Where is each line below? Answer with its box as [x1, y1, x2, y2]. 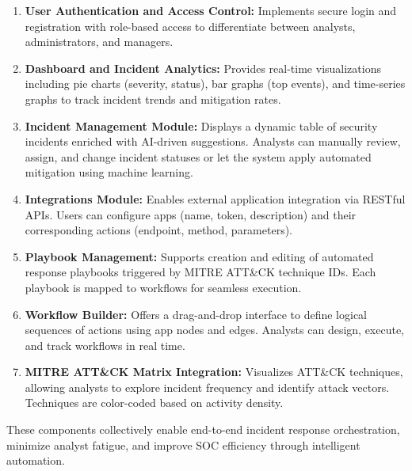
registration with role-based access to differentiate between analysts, [25, 17, 356, 34]
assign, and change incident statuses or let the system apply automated [25, 148, 372, 165]
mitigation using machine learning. [25, 164, 193, 180]
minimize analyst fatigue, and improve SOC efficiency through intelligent [6, 436, 360, 453]
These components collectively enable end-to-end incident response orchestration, [6, 421, 400, 438]
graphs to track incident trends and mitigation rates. [25, 90, 281, 107]
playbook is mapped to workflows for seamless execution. [25, 279, 302, 295]
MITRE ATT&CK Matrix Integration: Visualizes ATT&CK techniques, [25, 363, 403, 380]
